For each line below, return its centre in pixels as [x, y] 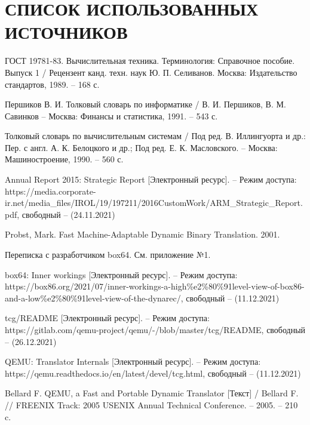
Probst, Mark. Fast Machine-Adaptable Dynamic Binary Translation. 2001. [142, 234]
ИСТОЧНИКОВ [66, 32]
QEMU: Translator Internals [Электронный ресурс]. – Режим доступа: [133, 361]
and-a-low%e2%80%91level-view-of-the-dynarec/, [94, 298]
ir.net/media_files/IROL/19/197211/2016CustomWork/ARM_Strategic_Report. [154, 203]
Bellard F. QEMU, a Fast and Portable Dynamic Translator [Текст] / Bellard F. [152, 393]
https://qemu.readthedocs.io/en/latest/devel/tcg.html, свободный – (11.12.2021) [153, 373]
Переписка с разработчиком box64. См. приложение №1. [108, 255]
